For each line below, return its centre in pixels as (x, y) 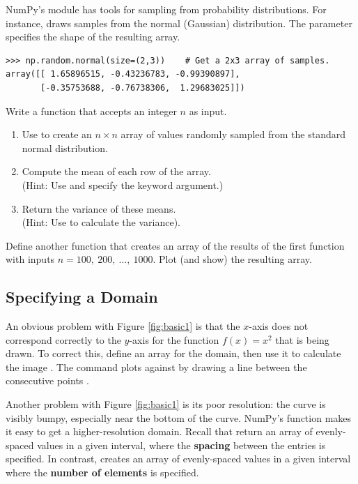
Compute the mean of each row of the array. (116, 171)
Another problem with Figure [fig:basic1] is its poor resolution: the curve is (166, 404)
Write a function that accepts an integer (91, 111)
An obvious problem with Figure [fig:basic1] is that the (123, 326)
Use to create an (57, 134)
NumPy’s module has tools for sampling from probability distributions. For (166, 9)
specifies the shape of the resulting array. (93, 37)
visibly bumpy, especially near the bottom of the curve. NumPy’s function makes (179, 417)
